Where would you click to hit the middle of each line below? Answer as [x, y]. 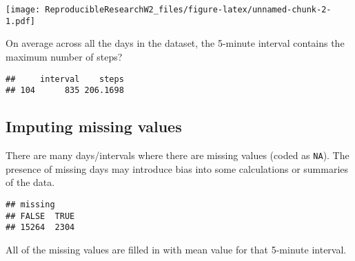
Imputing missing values [94, 126]
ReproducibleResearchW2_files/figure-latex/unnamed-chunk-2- [188, 10]
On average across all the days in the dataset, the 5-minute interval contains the [175, 43]
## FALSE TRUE [40, 216]
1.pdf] [20, 21]
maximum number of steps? [64, 56]
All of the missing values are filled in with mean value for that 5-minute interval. [176, 249]
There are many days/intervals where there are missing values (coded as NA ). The [177, 155]
